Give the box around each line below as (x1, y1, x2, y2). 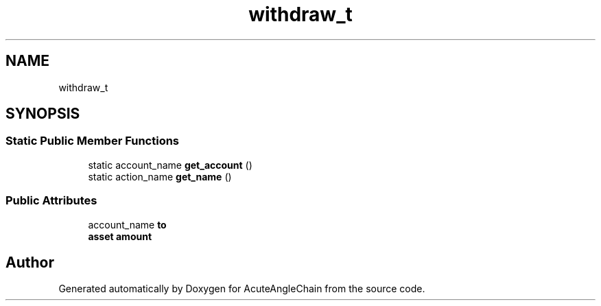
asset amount (88, 230, 152, 242)
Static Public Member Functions (5, 134, 180, 148)
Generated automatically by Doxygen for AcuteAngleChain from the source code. (58, 283, 425, 295)
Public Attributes (5, 193, 97, 208)
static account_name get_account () (88, 158, 252, 171)
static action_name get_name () (88, 170, 232, 183)
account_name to (88, 218, 167, 231)
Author (5, 253, 54, 271)
